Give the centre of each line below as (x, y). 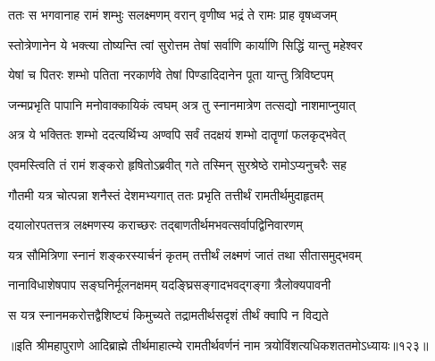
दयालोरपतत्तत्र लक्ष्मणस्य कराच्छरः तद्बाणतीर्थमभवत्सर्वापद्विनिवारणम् (155, 225)
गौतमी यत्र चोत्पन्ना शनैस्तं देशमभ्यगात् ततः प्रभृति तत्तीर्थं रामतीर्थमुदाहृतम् (166, 194)
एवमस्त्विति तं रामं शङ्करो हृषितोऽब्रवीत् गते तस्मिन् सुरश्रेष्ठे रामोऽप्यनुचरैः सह (177, 164)
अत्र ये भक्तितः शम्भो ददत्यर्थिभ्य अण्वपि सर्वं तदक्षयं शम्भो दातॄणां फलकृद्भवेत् (177, 134)
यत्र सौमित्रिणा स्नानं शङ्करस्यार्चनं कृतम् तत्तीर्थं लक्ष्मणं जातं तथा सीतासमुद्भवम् (185, 254)
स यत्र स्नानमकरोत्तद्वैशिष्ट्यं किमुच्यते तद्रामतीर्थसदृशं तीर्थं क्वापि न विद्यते (168, 314)
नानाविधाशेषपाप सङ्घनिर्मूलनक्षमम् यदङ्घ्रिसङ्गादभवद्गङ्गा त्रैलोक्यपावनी (170, 285)
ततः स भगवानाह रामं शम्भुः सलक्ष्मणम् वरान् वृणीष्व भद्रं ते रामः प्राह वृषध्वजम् (173, 14)
